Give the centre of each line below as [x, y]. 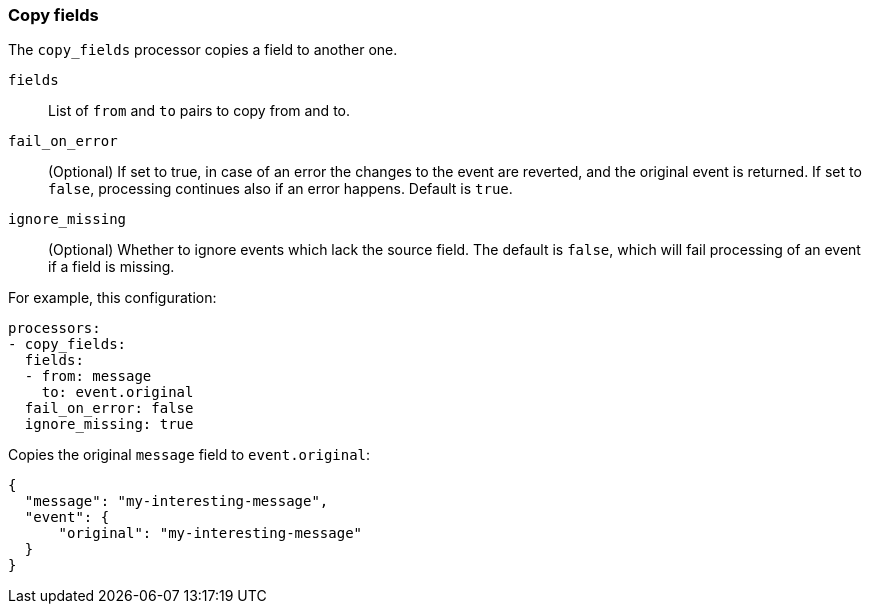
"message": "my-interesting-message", [176, 501]
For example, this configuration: [112, 298]
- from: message [88, 376]
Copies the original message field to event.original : [189, 455]
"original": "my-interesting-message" [210, 533]
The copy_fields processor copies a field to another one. [203, 50]
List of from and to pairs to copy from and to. [199, 111]
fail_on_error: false [109, 408]
